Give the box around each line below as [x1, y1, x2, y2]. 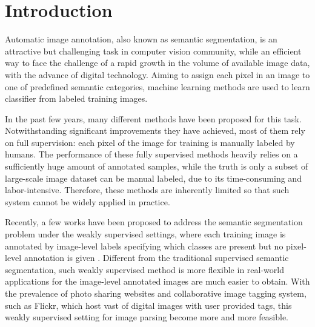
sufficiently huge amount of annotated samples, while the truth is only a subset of [5, 160, 308, 173]
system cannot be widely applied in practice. [5, 195, 170, 208]
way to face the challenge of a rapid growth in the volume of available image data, [5, 56, 310, 69]
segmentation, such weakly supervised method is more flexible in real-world [5, 263, 284, 276]
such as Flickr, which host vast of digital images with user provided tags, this [5, 299, 292, 311]
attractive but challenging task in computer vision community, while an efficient [5, 44, 302, 57]
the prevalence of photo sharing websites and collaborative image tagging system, [5, 287, 307, 299]
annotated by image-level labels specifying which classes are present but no [5, 239, 283, 252]
